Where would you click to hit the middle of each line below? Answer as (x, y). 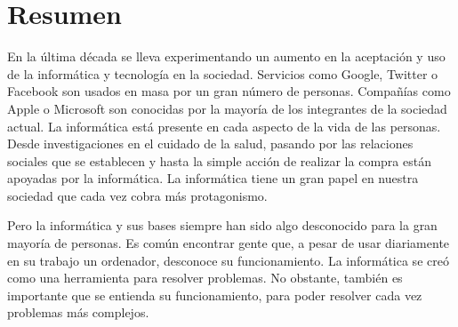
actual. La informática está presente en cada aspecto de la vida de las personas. (224, 126)
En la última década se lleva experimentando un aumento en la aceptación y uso (226, 56)
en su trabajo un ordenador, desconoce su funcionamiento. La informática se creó (228, 260)
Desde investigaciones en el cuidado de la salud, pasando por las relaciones (210, 144)
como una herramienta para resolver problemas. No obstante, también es (205, 278)
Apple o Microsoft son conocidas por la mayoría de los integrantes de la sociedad (227, 108)
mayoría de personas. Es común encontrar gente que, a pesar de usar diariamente (229, 243)
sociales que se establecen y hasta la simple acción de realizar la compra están (219, 160)
